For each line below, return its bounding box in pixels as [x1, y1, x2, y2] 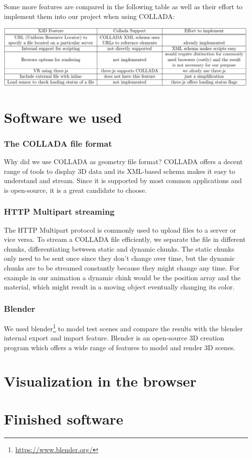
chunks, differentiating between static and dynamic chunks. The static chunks [4, 243, 235, 254]
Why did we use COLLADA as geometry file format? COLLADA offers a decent [4, 156, 243, 166]
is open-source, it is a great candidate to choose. [4, 185, 147, 195]
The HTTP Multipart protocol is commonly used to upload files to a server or [4, 224, 236, 235]
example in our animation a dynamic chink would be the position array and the [4, 272, 241, 282]
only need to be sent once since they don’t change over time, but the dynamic [4, 253, 235, 263]
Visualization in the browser [4, 371, 197, 390]
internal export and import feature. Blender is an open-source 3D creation [4, 333, 224, 343]
